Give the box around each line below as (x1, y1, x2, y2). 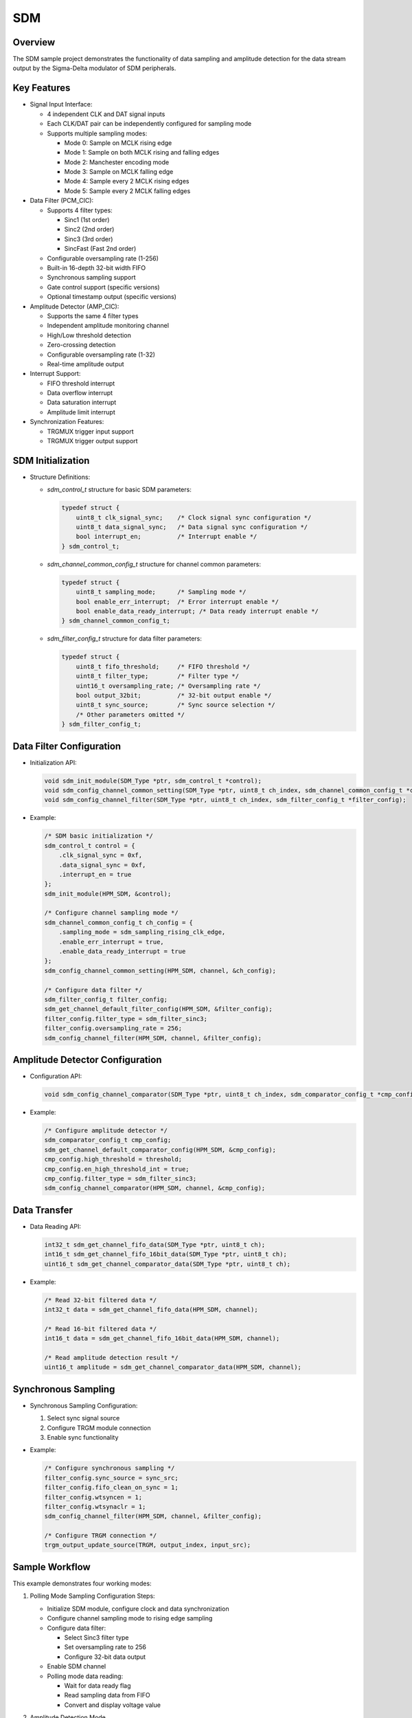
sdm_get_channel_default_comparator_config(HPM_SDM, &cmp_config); (44, 1146, 277, 1154)
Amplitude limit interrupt (47, 408, 116, 416)
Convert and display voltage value (64, 1701, 161, 1709)
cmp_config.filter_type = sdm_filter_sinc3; (44, 1174, 197, 1182)
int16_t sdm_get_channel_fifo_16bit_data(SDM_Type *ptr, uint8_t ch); (44, 1251, 288, 1258)
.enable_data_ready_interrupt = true (58, 948, 186, 955)
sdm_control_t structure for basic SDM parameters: (47, 485, 192, 494)
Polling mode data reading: (47, 1672, 124, 1680)
